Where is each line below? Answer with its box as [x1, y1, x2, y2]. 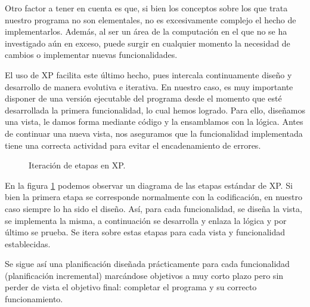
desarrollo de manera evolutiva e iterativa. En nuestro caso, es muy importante [5, 80, 293, 93]
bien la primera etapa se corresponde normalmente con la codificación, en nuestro [5, 191, 302, 203]
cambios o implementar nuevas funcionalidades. [5, 48, 178, 61]
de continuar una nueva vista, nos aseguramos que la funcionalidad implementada [5, 127, 303, 139]
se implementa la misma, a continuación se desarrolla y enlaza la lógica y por [5, 214, 287, 226]
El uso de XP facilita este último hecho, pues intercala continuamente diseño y [5, 68, 292, 81]
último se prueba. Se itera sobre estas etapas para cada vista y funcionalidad [5, 226, 286, 238]
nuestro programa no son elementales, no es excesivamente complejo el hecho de [5, 13, 296, 26]
